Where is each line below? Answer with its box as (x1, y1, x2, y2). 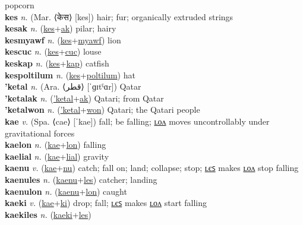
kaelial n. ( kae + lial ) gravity (5, 150, 109, 162)
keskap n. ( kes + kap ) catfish (5, 56, 109, 69)
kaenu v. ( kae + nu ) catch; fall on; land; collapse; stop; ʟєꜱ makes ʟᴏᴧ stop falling (5, 161, 299, 174)
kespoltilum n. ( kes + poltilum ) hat (5, 68, 135, 81)
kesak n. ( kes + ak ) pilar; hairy (5, 22, 116, 34)
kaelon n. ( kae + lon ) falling (5, 138, 106, 151)
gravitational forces (5, 126, 75, 139)
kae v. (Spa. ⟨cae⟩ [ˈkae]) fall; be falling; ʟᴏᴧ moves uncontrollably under (5, 115, 270, 127)
